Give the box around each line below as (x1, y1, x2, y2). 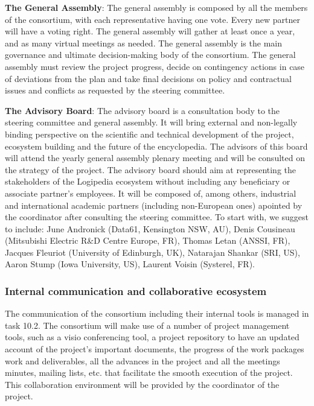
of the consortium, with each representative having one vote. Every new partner (5, 13, 301, 25)
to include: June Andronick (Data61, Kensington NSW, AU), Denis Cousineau (5, 222, 295, 235)
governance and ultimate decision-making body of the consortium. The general (5, 48, 296, 61)
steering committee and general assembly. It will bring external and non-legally (5, 116, 298, 128)
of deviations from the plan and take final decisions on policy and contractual (5, 72, 292, 84)
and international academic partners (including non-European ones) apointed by (5, 198, 303, 211)
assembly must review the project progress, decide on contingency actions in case (5, 60, 305, 72)
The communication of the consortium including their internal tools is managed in (5, 307, 309, 320)
